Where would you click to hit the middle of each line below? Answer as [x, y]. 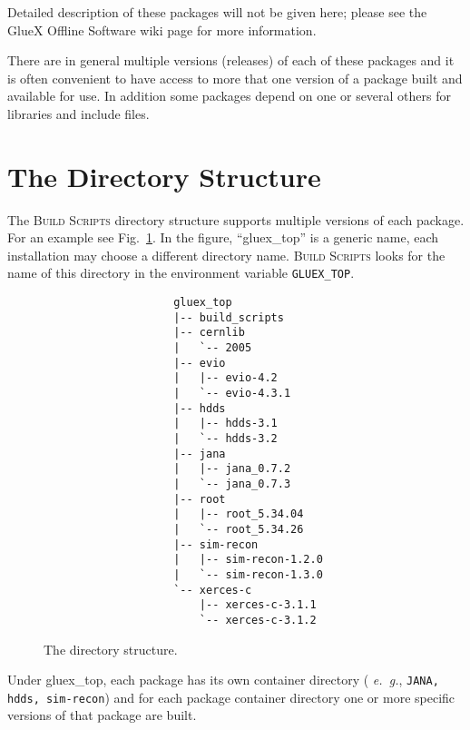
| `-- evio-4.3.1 [232, 394]
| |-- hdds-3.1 [225, 424]
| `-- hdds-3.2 [225, 439]
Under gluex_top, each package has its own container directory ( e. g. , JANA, [223, 680]
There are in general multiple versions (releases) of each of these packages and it [231, 60]
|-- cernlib [209, 333]
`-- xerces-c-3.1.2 [258, 620]
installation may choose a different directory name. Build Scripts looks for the [226, 255]
